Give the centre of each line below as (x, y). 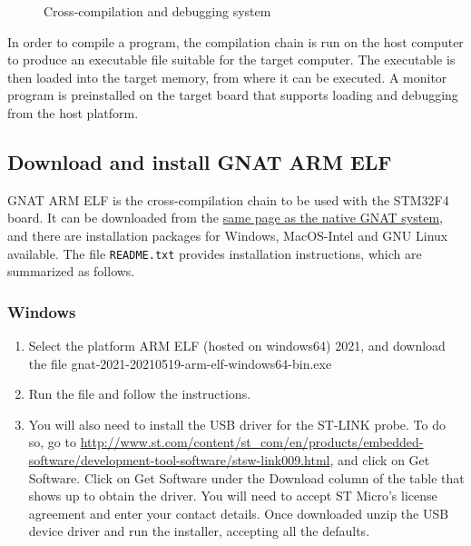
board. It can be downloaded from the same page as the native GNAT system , (225, 218)
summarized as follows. (71, 271)
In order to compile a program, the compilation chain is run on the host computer (235, 41)
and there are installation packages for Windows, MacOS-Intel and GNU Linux (228, 235)
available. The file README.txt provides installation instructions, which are (215, 253)
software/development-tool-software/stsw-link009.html (179, 459)
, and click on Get (380, 459)
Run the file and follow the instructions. (140, 394)
